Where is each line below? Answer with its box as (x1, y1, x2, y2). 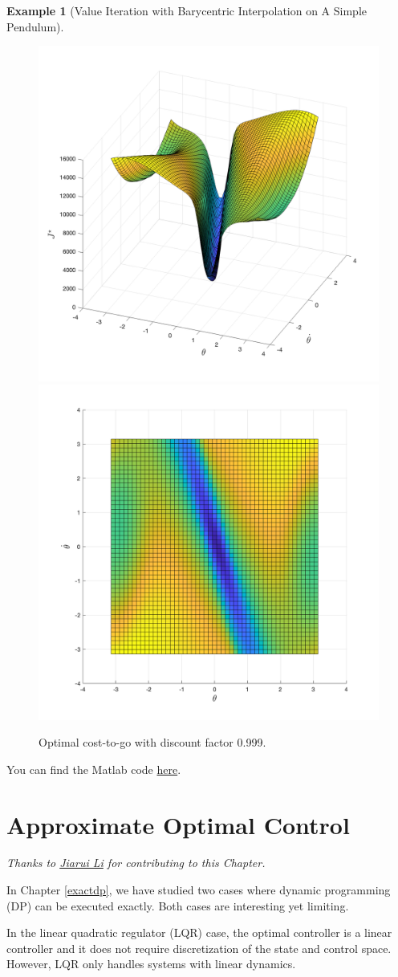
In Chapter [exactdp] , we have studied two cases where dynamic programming (6, 881, 391, 898)
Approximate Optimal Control (6, 808, 350, 841)
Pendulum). (6, 18, 64, 35)
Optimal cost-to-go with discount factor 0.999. (39, 734, 266, 751)
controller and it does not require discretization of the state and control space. (6, 939, 392, 956)
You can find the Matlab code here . (6, 760, 181, 777)
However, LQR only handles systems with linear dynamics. (6, 955, 296, 972)
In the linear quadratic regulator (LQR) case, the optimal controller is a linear (6, 924, 392, 941)
